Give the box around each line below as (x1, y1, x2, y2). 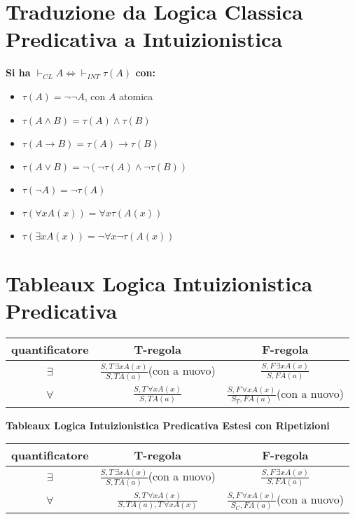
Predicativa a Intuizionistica (6, 25, 283, 53)
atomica (119, 88, 153, 103)
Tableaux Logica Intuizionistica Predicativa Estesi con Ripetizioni (6, 417, 330, 432)
